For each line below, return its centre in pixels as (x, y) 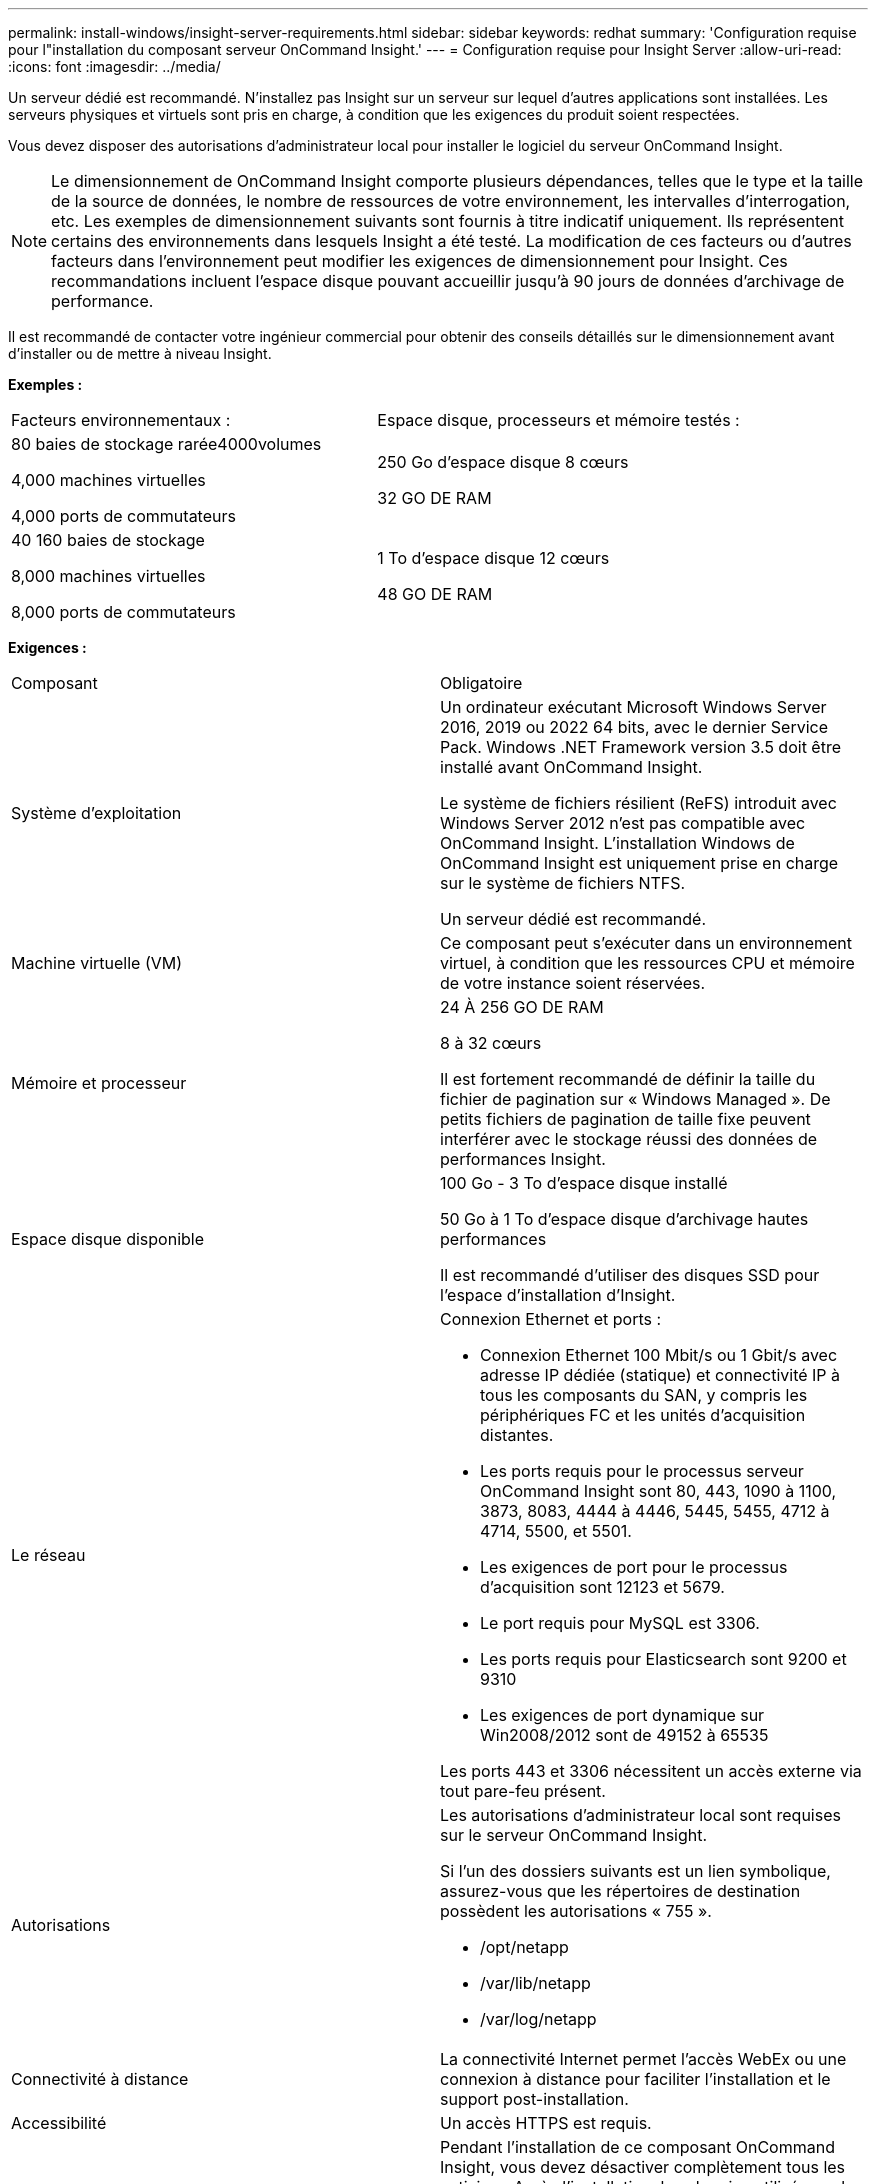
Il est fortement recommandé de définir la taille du (628, 1079)
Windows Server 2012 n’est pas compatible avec (623, 823)
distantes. (517, 1435)
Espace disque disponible (108, 1239)
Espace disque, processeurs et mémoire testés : (558, 420)
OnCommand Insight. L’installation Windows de (617, 843)
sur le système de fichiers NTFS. (563, 883)
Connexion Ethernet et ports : (551, 1319)
